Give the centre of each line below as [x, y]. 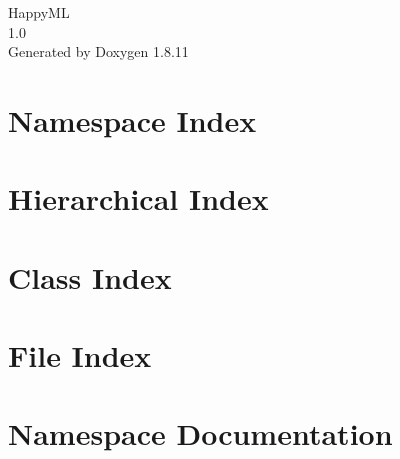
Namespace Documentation [200, 433]
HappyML [39, 12]
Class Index [90, 276]
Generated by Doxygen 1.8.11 [98, 51]
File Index [80, 355]
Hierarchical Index [138, 198]
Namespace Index [132, 119]
